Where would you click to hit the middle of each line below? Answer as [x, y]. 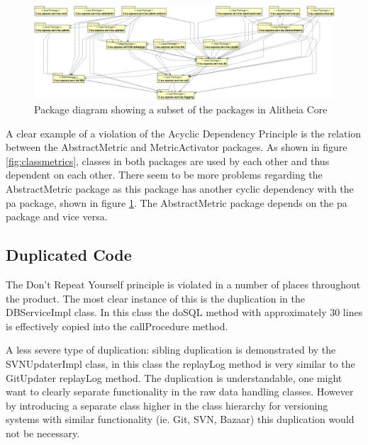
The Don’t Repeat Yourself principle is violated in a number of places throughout [183, 285]
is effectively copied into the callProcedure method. [117, 326]
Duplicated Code [69, 255]
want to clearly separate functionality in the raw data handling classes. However [180, 392]
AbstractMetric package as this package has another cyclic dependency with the [180, 189]
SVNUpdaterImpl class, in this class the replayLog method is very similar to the [180, 364]
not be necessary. [43, 433]
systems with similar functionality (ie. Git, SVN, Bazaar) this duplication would [180, 419]
